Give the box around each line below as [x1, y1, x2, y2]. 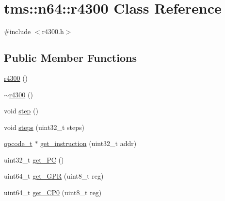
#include [4, 26, 31, 37]
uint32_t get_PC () [4, 154, 64, 164]
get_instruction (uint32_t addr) [40, 138, 137, 148]
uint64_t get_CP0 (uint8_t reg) [4, 187, 102, 198]
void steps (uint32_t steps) [4, 122, 84, 132]
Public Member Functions [4, 50, 137, 65]
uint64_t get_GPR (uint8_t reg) [4, 171, 104, 181]
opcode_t [4, 138, 32, 148]
